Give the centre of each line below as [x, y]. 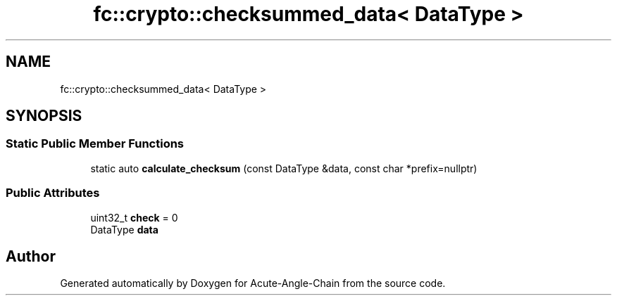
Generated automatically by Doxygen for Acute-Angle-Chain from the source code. [253, 283]
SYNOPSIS [44, 116]
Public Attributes [53, 193]
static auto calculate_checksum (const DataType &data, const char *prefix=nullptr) [284, 168]
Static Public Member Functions [95, 144]
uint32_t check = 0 [134, 217]
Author [31, 256]
